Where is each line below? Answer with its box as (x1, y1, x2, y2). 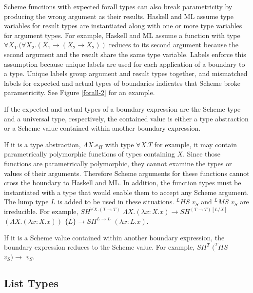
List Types (4, 275, 58, 290)
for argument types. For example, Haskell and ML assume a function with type (4, 30, 240, 40)
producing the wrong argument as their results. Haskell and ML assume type (4, 11, 234, 21)
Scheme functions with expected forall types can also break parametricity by (4, 1, 233, 11)
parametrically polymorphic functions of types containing (4, 149, 175, 159)
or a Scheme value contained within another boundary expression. (4, 123, 201, 133)
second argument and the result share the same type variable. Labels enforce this (4, 49, 246, 59)
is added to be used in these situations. (58, 196, 175, 207)
